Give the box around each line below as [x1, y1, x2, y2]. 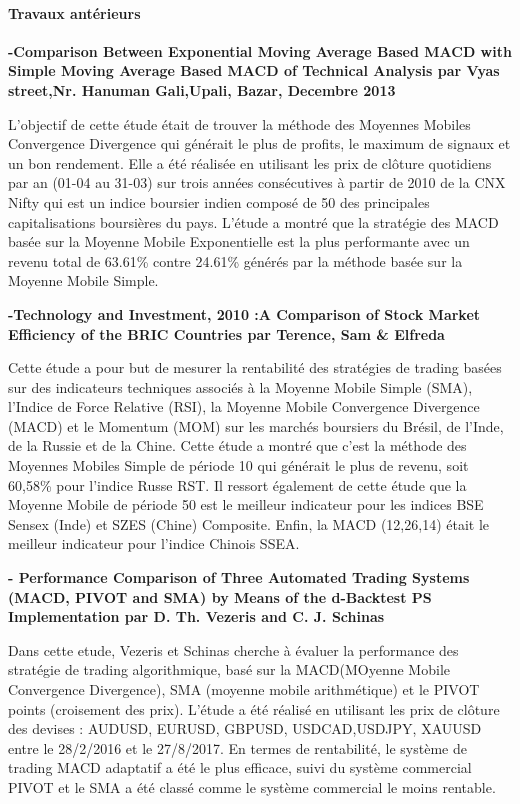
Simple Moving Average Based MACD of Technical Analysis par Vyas [8, 60, 500, 81]
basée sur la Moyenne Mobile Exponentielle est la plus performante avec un [8, 231, 470, 252]
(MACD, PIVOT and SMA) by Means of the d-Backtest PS [8, 586, 432, 607]
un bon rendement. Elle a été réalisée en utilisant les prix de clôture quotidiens [8, 152, 492, 173]
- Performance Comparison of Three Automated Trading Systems [8, 567, 470, 588]
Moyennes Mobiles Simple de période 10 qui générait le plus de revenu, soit [8, 455, 469, 476]
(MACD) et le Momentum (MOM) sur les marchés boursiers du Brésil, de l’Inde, [8, 415, 504, 436]
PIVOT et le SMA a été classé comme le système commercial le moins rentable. [8, 776, 496, 797]
